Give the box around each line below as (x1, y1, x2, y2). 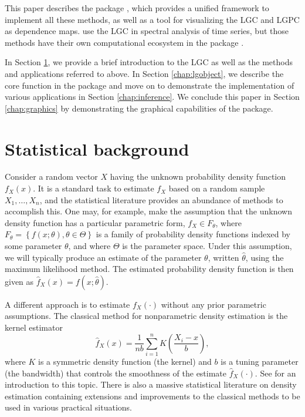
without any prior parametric (161, 298, 266, 310)
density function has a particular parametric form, (5, 216, 185, 228)
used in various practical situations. (5, 401, 133, 413)
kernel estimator (5, 321, 63, 333)
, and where (68, 240, 111, 252)
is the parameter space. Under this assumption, (122, 240, 292, 252)
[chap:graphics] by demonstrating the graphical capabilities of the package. (5, 102, 273, 114)
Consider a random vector (5, 170, 98, 183)
